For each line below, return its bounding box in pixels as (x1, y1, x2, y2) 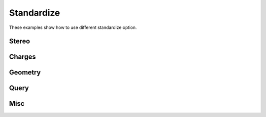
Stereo (9, 37, 31, 46)
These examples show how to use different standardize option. (9, 24, 137, 30)
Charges (9, 53, 36, 61)
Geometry (9, 69, 41, 77)
